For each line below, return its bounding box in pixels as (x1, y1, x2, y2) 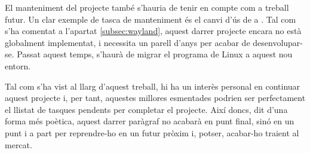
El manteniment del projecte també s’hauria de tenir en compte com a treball (5, 1, 289, 13)
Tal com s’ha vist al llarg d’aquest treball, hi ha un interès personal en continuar (5, 79, 300, 92)
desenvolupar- (253, 36, 303, 48)
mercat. (5, 138, 32, 151)
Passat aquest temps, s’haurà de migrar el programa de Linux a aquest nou (17, 48, 293, 60)
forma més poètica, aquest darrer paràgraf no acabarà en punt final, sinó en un (5, 115, 294, 127)
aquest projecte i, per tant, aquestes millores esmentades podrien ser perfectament (5, 91, 306, 104)
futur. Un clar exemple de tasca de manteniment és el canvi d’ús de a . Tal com (5, 13, 296, 25)
